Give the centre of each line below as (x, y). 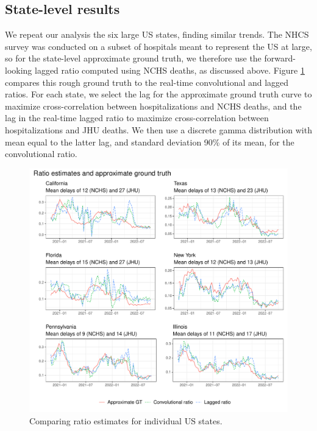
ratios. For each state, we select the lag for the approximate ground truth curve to (158, 94)
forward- (280, 58)
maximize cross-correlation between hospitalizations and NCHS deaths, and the (153, 106)
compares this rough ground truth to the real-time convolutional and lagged (147, 82)
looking (19, 70)
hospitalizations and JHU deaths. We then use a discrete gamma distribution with (158, 129)
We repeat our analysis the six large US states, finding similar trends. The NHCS (157, 34)
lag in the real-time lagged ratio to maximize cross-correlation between (137, 118)
